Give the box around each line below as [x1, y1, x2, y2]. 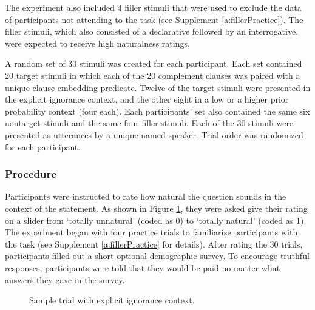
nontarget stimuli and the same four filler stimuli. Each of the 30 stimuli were [5, 116, 294, 129]
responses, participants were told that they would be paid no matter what [5, 261, 280, 274]
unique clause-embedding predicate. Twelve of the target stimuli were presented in [5, 81, 311, 93]
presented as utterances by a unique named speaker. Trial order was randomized [5, 128, 303, 141]
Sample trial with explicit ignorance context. [29, 294, 195, 306]
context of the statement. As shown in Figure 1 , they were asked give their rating [5, 201, 308, 214]
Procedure [5, 166, 56, 181]
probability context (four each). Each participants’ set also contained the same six [5, 104, 310, 117]
